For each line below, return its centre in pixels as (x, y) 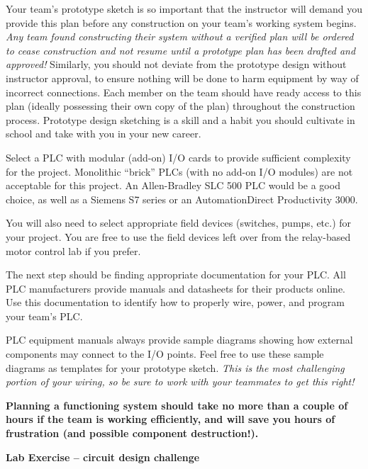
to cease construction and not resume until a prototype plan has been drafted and (181, 50)
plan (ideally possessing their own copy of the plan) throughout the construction (180, 106)
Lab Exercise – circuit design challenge (103, 457)
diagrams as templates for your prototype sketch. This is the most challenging (175, 367)
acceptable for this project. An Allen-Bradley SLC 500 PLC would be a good (173, 185)
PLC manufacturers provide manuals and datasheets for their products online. (175, 288)
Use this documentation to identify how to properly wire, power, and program (175, 302)
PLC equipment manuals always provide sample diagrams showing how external (179, 340)
